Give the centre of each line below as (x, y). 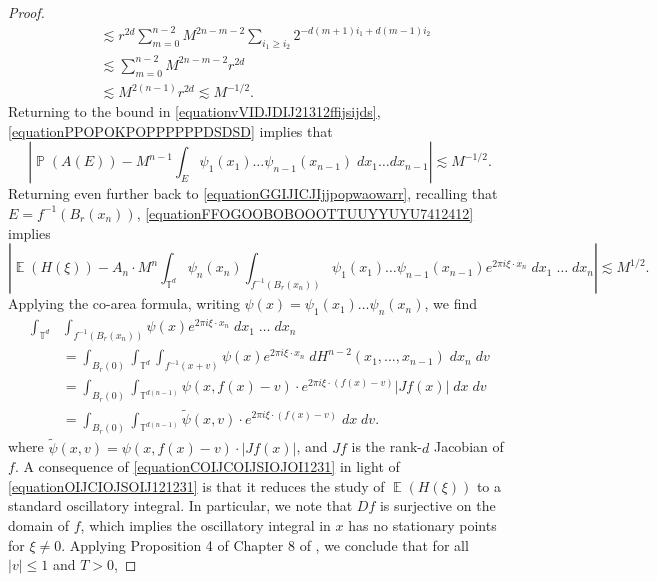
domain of (39, 524)
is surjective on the (437, 505)
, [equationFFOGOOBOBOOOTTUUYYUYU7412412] (305, 212)
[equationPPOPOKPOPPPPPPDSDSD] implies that (170, 130)
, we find (451, 303)
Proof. (26, 12)
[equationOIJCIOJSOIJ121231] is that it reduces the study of (196, 485)
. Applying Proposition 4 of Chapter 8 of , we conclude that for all (265, 544)
